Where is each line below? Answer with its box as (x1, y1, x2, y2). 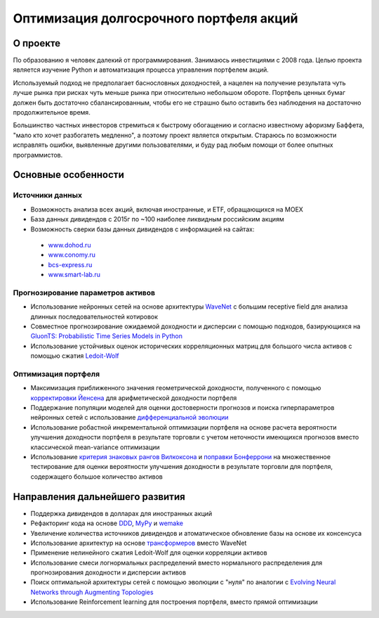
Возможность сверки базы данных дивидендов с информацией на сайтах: (30, 225, 255, 233)
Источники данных (13, 191, 82, 200)
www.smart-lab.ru (48, 271, 101, 279)
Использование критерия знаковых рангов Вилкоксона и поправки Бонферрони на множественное (30, 453, 331, 461)
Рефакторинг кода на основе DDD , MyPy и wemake (30, 519, 184, 527)
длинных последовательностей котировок (30, 312, 158, 321)
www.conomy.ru (48, 250, 96, 259)
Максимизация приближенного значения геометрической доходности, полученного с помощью (30, 384, 321, 392)
